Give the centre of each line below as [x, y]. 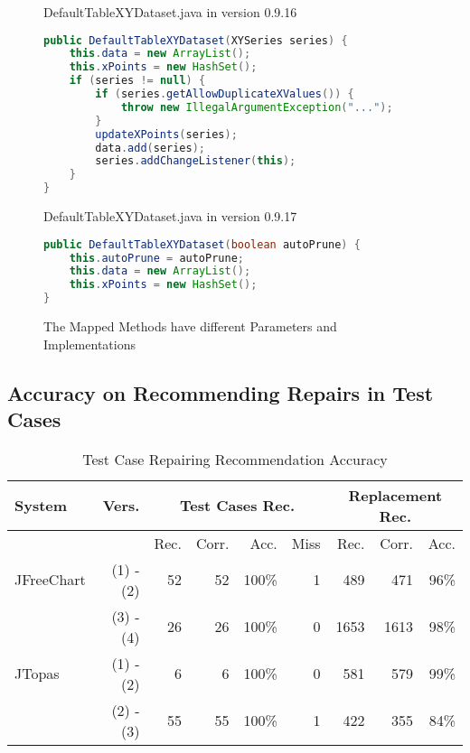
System [41, 506]
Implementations [89, 344]
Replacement [395, 495]
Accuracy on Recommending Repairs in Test [221, 392]
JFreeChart [50, 580]
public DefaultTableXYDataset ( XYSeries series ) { [196, 40]
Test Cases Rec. [237, 506]
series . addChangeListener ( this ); [196, 161]
